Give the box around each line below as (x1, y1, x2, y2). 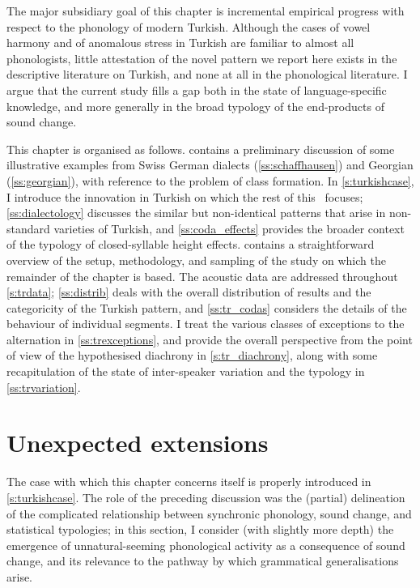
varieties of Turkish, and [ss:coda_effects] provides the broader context (53, 219, 405, 236)
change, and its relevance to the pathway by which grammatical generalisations (6, 552, 399, 569)
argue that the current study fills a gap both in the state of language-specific (6, 81, 387, 98)
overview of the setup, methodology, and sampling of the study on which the (6, 251, 386, 268)
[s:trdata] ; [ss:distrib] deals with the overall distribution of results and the (6, 283, 371, 300)
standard (6, 219, 50, 236)
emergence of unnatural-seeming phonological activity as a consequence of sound (6, 536, 405, 553)
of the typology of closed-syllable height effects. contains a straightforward (6, 236, 375, 253)
